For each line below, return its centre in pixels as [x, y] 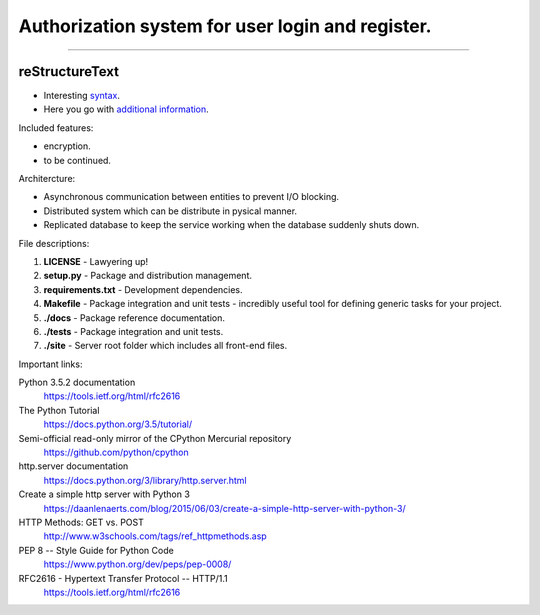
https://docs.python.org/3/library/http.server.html [145, 480]
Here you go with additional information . [126, 109]
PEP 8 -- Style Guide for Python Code [96, 550]
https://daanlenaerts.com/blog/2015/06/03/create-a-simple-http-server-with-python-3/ [225, 508]
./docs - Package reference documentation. [134, 317]
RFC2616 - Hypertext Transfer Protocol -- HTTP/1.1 [123, 578]
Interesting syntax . [81, 96]
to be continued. [77, 160]
